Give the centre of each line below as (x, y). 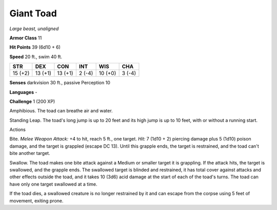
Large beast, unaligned (34, 29)
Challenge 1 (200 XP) (32, 101)
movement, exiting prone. (36, 201)
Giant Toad (33, 13)
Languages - (23, 92)
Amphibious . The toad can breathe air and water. (61, 111)
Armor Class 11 (26, 38)
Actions (17, 130)
